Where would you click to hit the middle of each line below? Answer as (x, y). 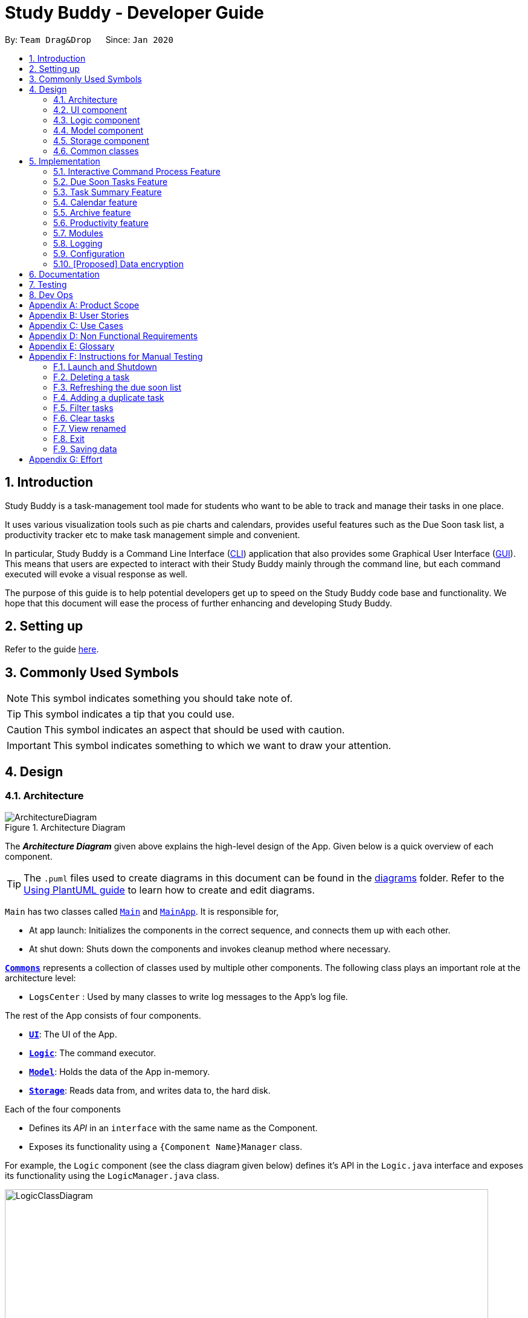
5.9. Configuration (89, 253)
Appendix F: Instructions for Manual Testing (116, 356)
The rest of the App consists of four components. (103, 1015)
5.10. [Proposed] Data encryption (118, 264)
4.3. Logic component (97, 120)
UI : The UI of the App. (73, 1034)
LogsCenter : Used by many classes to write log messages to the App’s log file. (188, 996)
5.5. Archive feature (92, 212)
